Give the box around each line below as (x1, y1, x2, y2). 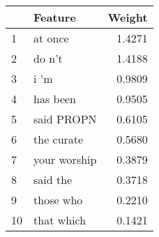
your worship (33, 151, 97, 167)
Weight (107, 9, 148, 25)
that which (33, 212, 86, 228)
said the (33, 171, 73, 188)
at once (33, 30, 69, 46)
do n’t (33, 50, 63, 66)
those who (33, 192, 83, 208)
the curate (33, 131, 84, 147)
